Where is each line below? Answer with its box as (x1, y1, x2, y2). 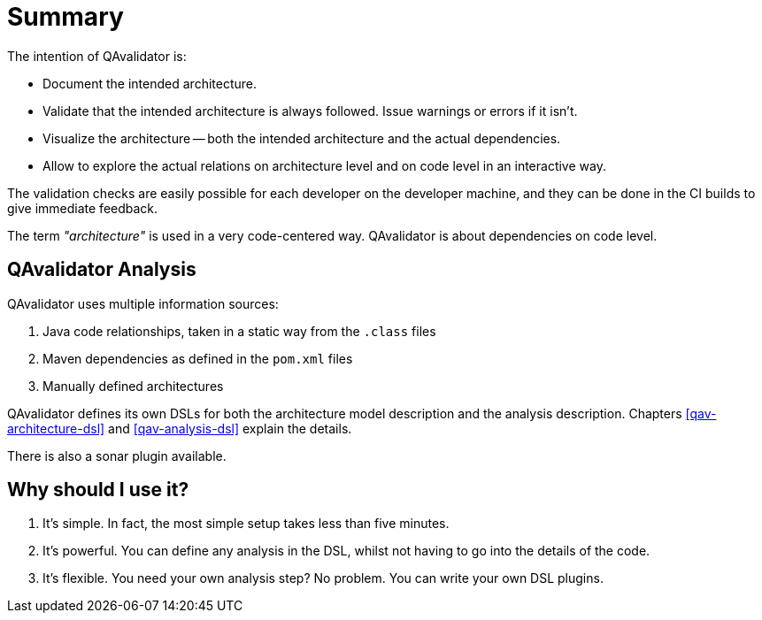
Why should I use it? (7, 478, 189, 501)
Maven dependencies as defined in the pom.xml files (42, 350, 353, 366)
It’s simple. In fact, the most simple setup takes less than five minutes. (42, 516, 450, 532)
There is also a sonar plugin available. (7, 448, 227, 463)
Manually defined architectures (42, 378, 224, 394)
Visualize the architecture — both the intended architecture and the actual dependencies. (42, 130, 561, 146)
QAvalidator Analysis (7, 258, 196, 281)
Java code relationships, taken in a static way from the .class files (42, 323, 436, 339)
